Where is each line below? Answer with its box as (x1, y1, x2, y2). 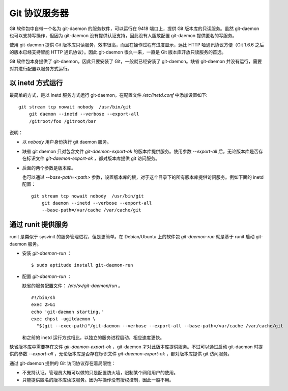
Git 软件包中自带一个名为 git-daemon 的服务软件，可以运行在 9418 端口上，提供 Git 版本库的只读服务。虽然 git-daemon (9, 25, 260, 32)
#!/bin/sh (31, 294, 55, 300)
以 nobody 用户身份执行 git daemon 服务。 (22, 139, 111, 145)
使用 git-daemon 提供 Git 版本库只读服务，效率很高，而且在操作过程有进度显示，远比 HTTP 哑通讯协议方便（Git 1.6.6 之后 (9, 42, 264, 48)
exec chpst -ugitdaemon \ (31, 316, 96, 322)
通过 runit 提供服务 (9, 220, 69, 229)
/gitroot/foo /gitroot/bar (28, 118, 97, 124)
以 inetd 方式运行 (9, 79, 63, 88)
